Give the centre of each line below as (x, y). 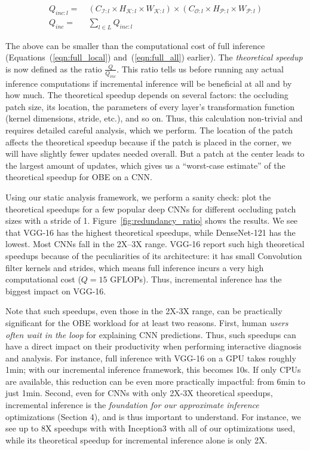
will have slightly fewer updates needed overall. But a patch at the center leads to (155, 153)
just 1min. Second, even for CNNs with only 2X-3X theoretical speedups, (139, 393)
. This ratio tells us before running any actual (200, 69)
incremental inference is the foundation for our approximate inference (132, 405)
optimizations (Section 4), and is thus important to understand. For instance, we (153, 416)
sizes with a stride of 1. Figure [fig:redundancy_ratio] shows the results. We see (152, 221)
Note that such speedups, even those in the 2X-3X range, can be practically (144, 311)
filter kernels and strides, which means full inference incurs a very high (135, 267)
